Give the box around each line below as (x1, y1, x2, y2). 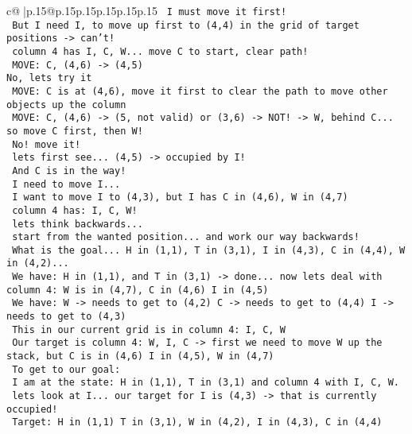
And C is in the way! (12, 165, 126, 176)
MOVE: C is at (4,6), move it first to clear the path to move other (12, 85, 388, 97)
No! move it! (12, 138, 81, 150)
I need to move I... (12, 178, 121, 190)
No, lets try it (6, 72, 92, 84)
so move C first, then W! (6, 125, 143, 137)
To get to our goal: (12, 363, 121, 375)
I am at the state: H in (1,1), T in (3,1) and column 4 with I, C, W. (12, 377, 399, 389)
